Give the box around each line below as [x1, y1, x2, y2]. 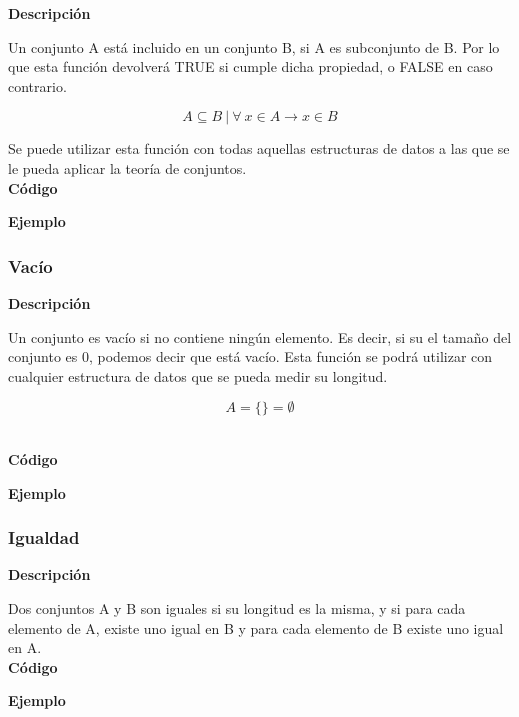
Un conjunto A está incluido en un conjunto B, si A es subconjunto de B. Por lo [8, 36, 500, 57]
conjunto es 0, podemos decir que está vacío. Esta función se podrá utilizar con [8, 346, 493, 367]
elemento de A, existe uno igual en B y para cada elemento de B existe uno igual [8, 617, 504, 638]
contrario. [8, 75, 67, 96]
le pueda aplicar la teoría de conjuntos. [8, 157, 247, 178]
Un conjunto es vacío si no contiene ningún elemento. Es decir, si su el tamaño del [8, 326, 512, 347]
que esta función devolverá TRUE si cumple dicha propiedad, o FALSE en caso [8, 56, 493, 77]
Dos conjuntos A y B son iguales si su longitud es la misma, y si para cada [8, 597, 466, 618]
